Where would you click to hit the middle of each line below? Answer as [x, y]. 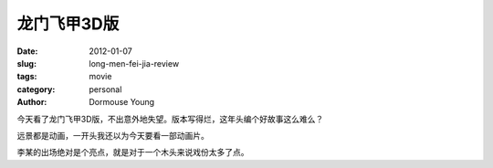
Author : [32, 102]
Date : [27, 51]
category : [36, 89]
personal [105, 89]
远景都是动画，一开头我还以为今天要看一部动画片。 [113, 135]
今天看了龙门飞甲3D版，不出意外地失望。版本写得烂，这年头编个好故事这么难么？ [170, 119]
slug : [26, 63]
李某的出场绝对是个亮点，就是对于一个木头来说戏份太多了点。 [133, 152]
